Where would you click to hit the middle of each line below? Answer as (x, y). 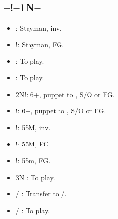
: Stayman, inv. (39, 28)
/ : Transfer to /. (41, 194)
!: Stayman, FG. (40, 44)
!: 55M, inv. (33, 127)
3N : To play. (35, 177)
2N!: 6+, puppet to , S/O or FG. (65, 94)
